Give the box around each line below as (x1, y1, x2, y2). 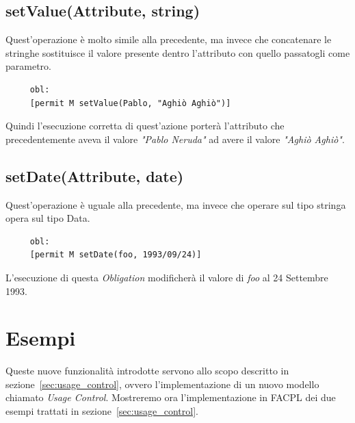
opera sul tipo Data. (5, 211, 90, 225)
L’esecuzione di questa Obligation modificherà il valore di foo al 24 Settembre (5, 270, 328, 284)
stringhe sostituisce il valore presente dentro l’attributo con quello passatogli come (5, 45, 350, 60)
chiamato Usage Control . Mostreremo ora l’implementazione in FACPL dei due (5, 390, 336, 405)
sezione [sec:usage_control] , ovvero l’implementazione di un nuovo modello (5, 376, 319, 391)
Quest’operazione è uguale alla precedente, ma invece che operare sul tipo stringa (5, 197, 346, 211)
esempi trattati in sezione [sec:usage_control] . (5, 404, 198, 418)
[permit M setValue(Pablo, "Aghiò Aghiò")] (29, 98, 231, 108)
